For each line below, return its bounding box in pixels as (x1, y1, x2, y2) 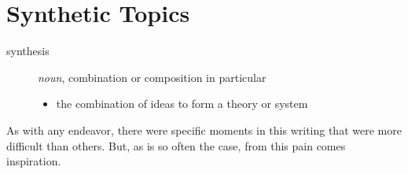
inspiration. (6, 153, 61, 169)
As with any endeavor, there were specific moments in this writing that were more (6, 121, 402, 138)
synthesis (6, 43, 50, 59)
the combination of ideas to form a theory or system (56, 95, 308, 112)
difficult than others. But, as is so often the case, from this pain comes (6, 137, 346, 154)
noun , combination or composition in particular (38, 68, 266, 85)
